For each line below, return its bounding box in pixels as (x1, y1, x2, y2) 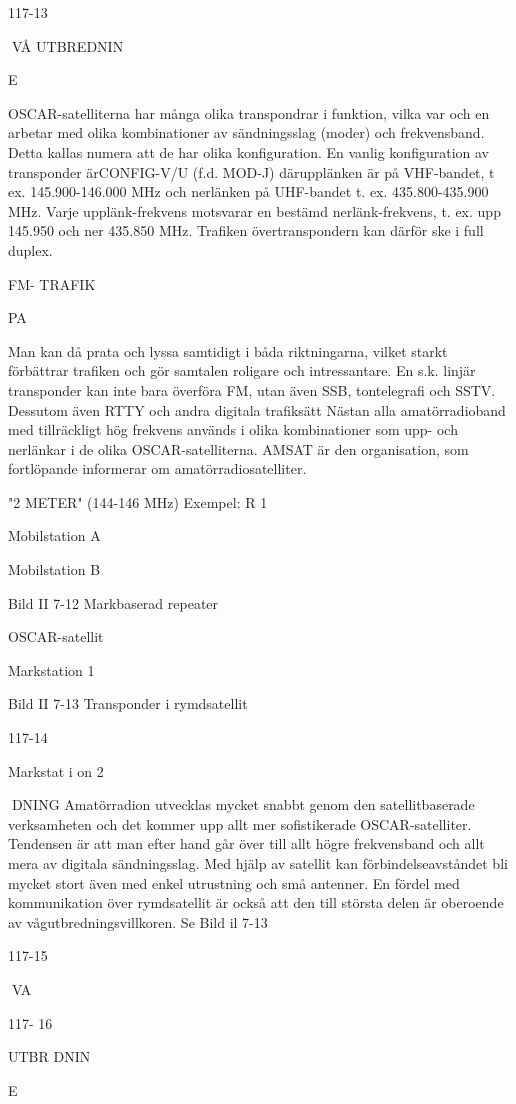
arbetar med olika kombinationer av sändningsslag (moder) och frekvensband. (8, 122, 485, 143)
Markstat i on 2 (8, 760, 104, 781)
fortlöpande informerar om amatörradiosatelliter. (8, 458, 307, 479)
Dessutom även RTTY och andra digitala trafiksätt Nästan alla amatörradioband (8, 399, 506, 420)
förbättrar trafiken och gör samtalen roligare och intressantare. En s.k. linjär (8, 360, 476, 381)
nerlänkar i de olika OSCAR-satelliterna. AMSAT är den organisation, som (8, 438, 469, 459)
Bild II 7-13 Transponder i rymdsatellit (8, 693, 248, 714)
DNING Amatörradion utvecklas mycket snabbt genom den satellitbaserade (11, 794, 475, 815)
